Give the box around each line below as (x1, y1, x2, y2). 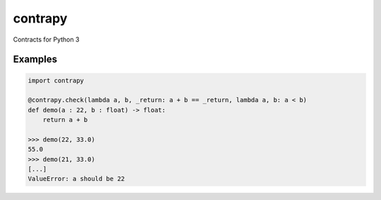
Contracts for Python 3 (13, 35, 80, 44)
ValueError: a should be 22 (28, 175, 125, 183)
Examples (13, 54, 58, 65)
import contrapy (28, 76, 85, 85)
